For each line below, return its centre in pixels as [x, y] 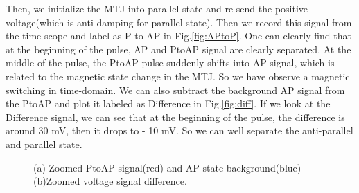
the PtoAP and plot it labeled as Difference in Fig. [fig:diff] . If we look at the [168, 103]
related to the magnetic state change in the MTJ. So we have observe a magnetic [178, 76]
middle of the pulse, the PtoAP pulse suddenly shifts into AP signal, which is [170, 63]
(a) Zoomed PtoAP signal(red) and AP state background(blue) [167, 167]
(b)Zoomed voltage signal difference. [110, 181]
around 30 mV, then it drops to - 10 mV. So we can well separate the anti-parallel [179, 130]
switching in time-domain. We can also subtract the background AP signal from [175, 90]
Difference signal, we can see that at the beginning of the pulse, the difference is [175, 117]
